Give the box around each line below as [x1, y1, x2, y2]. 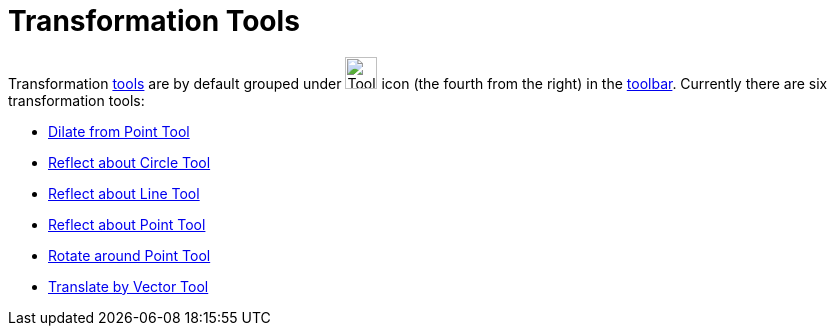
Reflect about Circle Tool [48, 153, 211, 171]
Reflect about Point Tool [48, 215, 206, 233]
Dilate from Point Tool [48, 122, 190, 140]
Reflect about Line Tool [48, 184, 200, 202]
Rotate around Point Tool [48, 246, 211, 264]
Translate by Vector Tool [48, 277, 209, 295]
